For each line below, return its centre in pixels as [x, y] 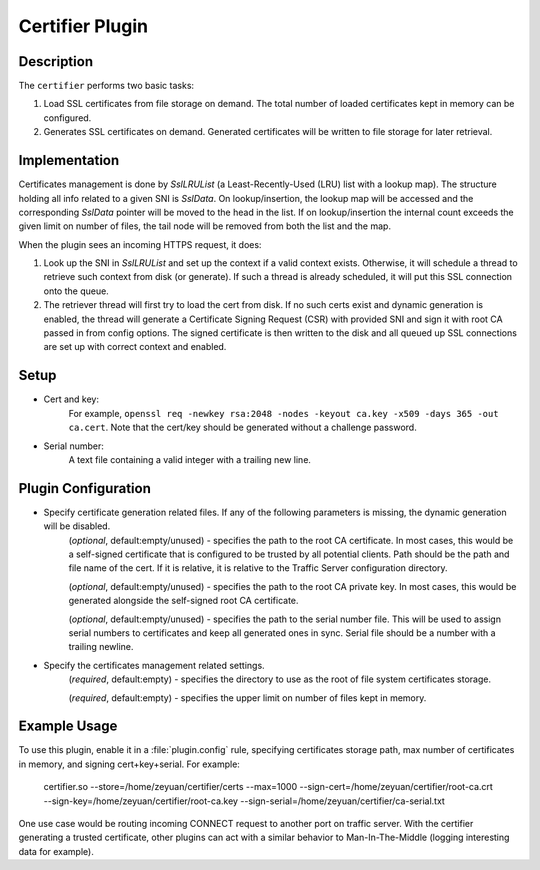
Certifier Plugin [83, 26]
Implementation [69, 160]
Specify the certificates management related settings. [154, 665]
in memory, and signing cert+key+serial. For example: [129, 764]
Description [56, 61]
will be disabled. [77, 526]
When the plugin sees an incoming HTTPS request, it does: [140, 244]
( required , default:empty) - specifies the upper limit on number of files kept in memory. [247, 697]
